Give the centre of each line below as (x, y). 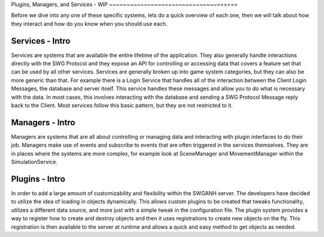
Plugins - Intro (38, 179)
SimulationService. (34, 162)
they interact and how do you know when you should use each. (89, 23)
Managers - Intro (43, 122)
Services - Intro (41, 41)
